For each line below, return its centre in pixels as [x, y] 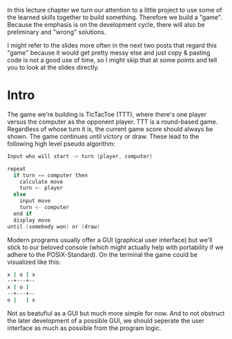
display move [32, 220]
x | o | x [21, 274]
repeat [17, 168]
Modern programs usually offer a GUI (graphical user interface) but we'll [110, 240]
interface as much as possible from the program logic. [84, 328]
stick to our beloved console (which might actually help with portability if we [116, 247]
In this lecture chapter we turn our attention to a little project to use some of [115, 10]
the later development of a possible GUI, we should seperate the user [106, 320]
